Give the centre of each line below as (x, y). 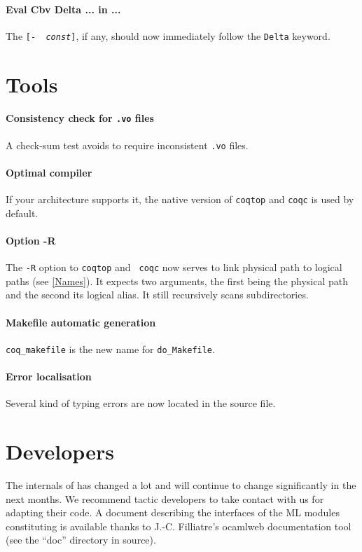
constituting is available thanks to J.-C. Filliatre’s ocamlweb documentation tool (179, 526)
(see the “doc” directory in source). (81, 540)
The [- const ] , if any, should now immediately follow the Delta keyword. (168, 35)
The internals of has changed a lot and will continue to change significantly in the (181, 485)
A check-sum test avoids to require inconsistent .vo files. (127, 145)
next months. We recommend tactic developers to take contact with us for (165, 498)
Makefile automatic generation (81, 322)
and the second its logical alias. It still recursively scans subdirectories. (157, 295)
